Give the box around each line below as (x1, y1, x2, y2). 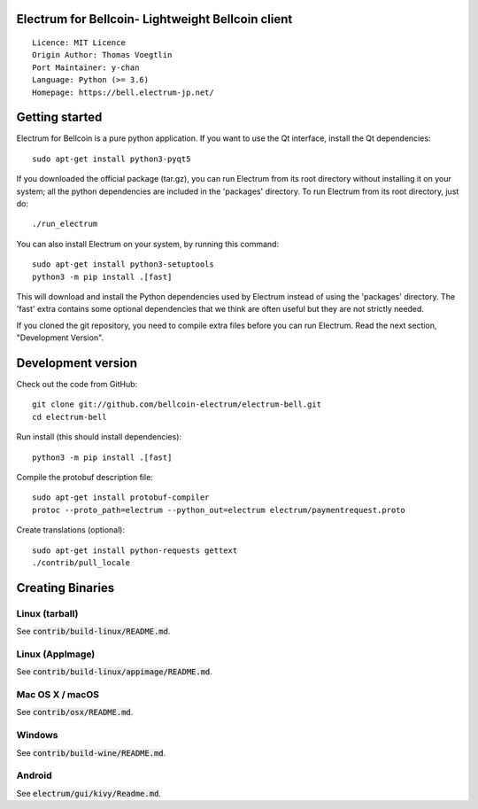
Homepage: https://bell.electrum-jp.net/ (32, 87, 214, 97)
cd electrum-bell (32, 412, 107, 422)
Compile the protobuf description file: (16, 472, 154, 483)
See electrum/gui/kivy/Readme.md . (16, 788, 161, 798)
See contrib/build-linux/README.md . (16, 626, 171, 637)
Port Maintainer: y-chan (32, 62, 140, 73)
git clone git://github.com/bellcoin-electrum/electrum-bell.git (32, 400, 322, 409)
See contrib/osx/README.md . (16, 707, 134, 718)
